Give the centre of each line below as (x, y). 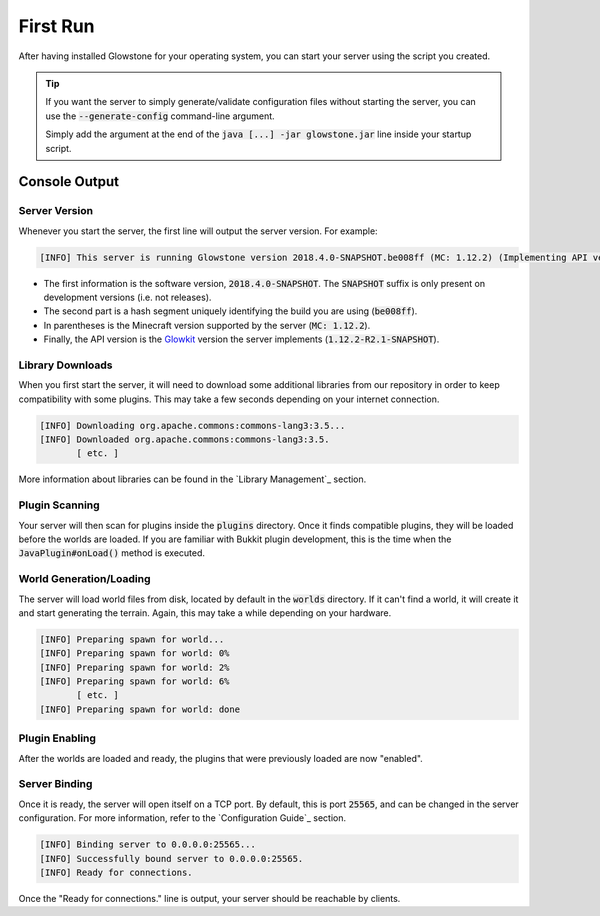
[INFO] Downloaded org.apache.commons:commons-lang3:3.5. (184, 439)
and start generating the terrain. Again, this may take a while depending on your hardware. (205, 612)
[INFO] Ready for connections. (116, 872)
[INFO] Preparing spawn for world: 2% (134, 667)
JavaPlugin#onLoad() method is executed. (111, 553)
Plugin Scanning (59, 505)
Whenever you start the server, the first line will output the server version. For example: (198, 231)
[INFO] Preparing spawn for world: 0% (134, 653)
